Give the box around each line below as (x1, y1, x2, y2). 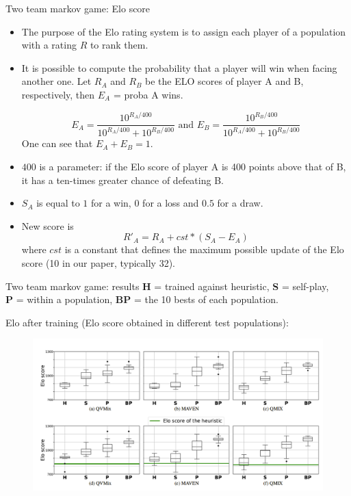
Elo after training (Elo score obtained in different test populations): (5, 315, 289, 329)
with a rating (21, 38, 77, 52)
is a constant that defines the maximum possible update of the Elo (64, 242, 344, 257)
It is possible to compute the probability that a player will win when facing (21, 60, 337, 75)
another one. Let (21, 74, 92, 88)
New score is (21, 218, 74, 233)
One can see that (21, 136, 93, 151)
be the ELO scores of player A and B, (145, 74, 304, 88)
